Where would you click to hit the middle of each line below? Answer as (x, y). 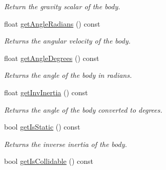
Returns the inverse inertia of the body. (66, 144)
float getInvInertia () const (46, 92)
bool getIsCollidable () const (49, 161)
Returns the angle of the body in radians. (68, 75)
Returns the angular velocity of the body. (67, 41)
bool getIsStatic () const (42, 127)
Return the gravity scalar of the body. (62, 6)
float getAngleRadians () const (52, 23)
